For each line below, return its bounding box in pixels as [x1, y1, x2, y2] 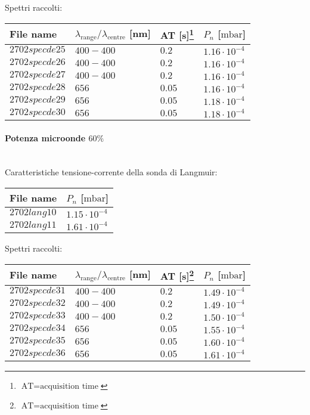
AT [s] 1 [160, 26, 194, 42]
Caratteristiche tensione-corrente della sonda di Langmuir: [5, 166, 218, 178]
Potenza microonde [5, 131, 86, 144]
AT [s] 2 [160, 267, 194, 283]
